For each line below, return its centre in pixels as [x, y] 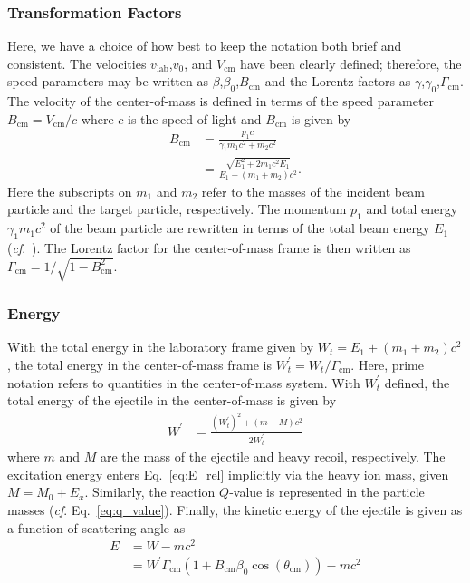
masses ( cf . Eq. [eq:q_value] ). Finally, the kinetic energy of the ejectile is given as [235, 509]
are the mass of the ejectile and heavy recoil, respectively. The [273, 457]
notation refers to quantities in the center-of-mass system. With [184, 382]
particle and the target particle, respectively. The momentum [177, 209]
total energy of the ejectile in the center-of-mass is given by [172, 400]
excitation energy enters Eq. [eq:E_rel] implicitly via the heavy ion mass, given [228, 474]
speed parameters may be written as [108, 81]
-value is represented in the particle [327, 492]
